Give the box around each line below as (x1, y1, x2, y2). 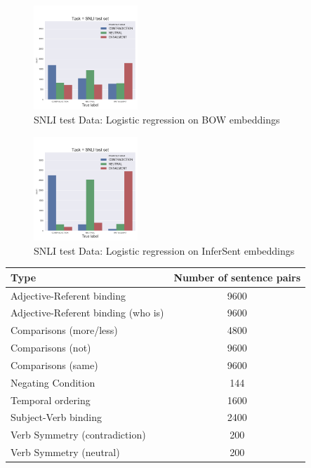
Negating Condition (11, 375, 95, 389)
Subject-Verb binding (11, 410, 102, 424)
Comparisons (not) (11, 340, 91, 355)
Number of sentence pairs (173, 269, 301, 284)
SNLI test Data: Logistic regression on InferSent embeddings (34, 243, 295, 258)
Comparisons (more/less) (11, 323, 118, 337)
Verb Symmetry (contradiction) (11, 427, 146, 442)
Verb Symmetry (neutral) (11, 445, 120, 460)
